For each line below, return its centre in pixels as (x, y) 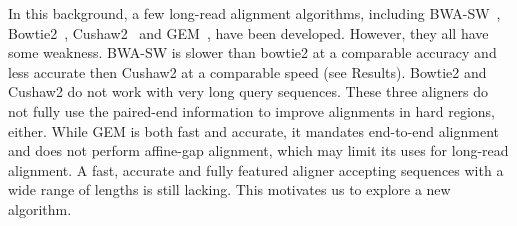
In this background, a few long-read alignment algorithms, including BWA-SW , (254, 13)
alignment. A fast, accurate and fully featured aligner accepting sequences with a (256, 169)
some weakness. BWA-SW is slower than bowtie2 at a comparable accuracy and (252, 52)
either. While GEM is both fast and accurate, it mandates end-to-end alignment (254, 130)
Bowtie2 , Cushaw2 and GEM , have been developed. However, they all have (248, 32)
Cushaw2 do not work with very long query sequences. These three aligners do (248, 91)
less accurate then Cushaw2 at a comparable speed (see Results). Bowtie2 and (247, 71)
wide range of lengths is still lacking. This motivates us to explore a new (229, 189)
